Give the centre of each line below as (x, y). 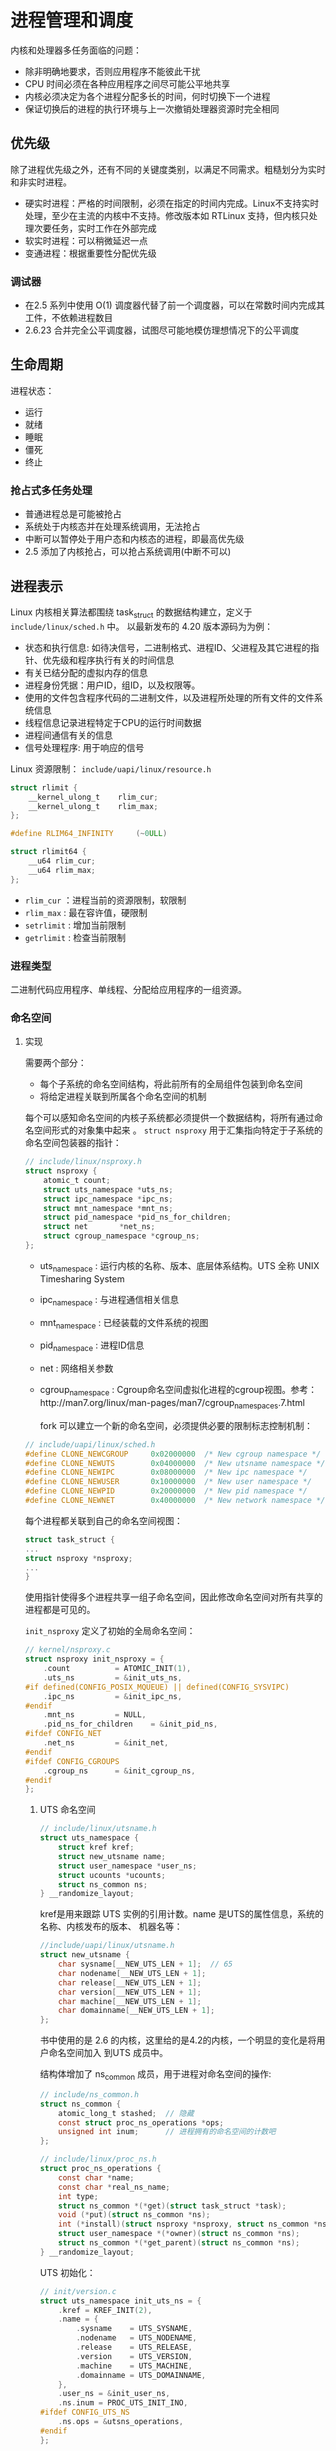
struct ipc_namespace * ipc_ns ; (108, 1199)
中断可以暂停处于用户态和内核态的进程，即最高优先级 (134, 539)
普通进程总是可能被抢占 (73, 514)
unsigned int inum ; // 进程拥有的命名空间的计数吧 (167, 2132)
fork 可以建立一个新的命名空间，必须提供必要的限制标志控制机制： (176, 1425)
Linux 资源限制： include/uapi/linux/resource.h (111, 768)
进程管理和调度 (72, 20)
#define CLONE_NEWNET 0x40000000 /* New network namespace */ (175, 1501)
